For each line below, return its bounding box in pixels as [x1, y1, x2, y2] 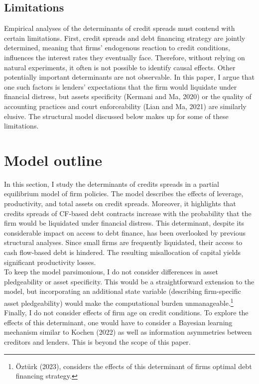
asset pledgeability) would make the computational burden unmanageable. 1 [4, 296, 234, 308]
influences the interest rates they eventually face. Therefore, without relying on [4, 52, 245, 62]
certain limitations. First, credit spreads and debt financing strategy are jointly [4, 32, 246, 43]
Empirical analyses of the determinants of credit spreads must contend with [4, 23, 235, 33]
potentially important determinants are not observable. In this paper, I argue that [4, 72, 255, 82]
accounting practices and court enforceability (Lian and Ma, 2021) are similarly [4, 101, 247, 111]
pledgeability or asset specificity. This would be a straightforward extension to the [4, 276, 255, 286]
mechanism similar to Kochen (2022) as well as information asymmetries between [4, 327, 252, 337]
